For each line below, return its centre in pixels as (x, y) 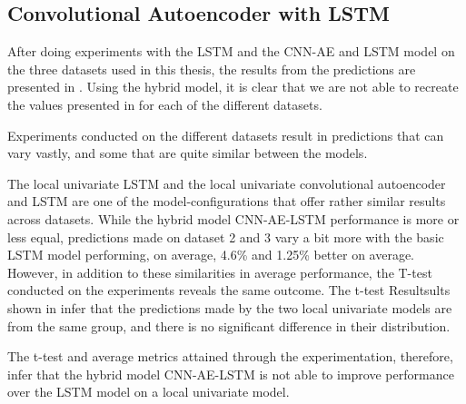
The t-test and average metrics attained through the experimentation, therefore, (230, 356)
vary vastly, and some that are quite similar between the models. (188, 153)
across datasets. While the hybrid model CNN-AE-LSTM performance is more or (233, 218)
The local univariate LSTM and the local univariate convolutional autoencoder (227, 183)
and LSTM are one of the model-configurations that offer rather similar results (227, 201)
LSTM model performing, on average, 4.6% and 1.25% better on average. (211, 255)
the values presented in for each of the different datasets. (165, 104)
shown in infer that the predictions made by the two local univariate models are (230, 307)
